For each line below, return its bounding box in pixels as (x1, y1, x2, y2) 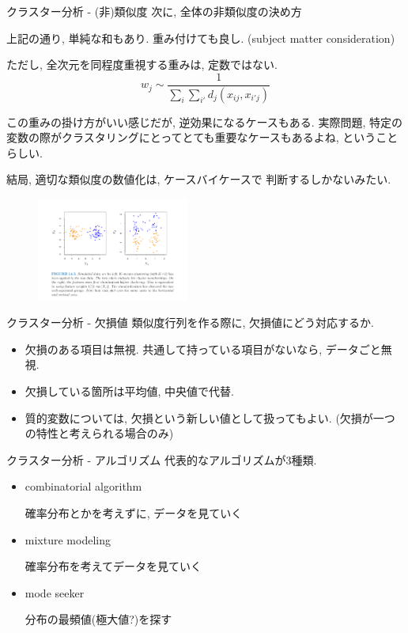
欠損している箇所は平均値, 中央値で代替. (25, 383, 234, 400)
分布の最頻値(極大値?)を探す (25, 611, 172, 627)
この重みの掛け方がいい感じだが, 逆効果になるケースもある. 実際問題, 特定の (6, 113, 402, 130)
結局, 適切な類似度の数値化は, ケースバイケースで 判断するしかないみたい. (6, 171, 391, 188)
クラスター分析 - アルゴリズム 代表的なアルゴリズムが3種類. (6, 451, 317, 468)
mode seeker (25, 584, 85, 601)
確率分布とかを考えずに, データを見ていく (25, 505, 243, 521)
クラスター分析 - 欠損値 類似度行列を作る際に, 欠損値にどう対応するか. (6, 314, 374, 331)
